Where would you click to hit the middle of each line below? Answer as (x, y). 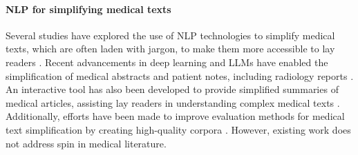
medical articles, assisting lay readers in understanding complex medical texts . (173, 102)
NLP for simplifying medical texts (88, 9)
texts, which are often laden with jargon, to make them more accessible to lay (170, 49)
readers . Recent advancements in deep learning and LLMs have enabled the (167, 62)
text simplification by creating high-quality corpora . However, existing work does (178, 129)
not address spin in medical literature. (86, 143)
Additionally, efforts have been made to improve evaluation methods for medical (175, 116)
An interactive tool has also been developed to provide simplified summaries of (172, 89)
